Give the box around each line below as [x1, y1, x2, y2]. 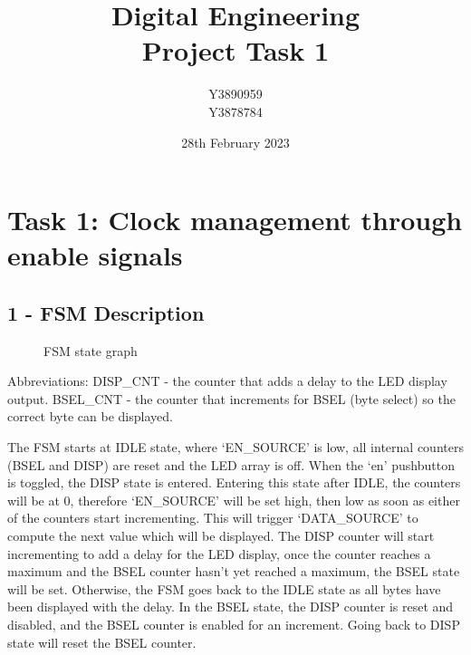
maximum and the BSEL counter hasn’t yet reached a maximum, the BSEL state [7, 562, 460, 581]
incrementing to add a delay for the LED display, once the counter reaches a [7, 544, 431, 563]
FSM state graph [43, 341, 138, 360]
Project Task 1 [141, 32, 330, 69]
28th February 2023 [181, 132, 290, 151]
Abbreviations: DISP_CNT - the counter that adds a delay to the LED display [7, 371, 447, 390]
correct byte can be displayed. [7, 407, 173, 426]
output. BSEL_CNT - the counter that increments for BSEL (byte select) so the [7, 389, 456, 408]
